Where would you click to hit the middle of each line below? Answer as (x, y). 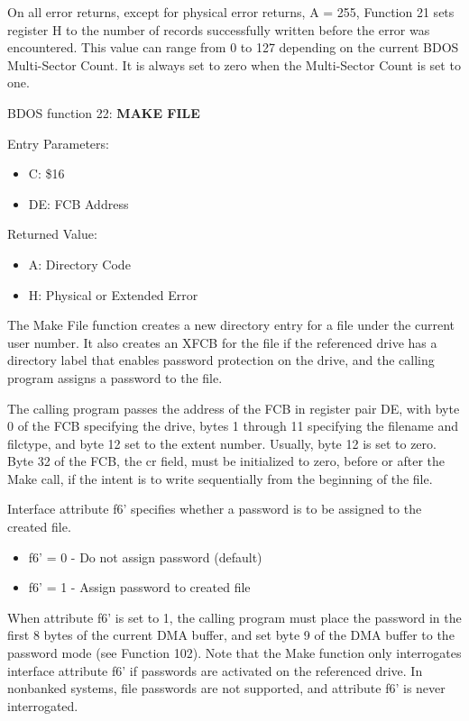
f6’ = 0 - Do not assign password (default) (145, 557)
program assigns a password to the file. (115, 377)
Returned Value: (52, 234)
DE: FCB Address (78, 203)
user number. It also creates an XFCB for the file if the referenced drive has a (222, 342)
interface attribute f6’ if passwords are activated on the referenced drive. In (215, 670)
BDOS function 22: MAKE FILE (104, 112)
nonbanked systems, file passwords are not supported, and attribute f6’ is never (226, 688)
